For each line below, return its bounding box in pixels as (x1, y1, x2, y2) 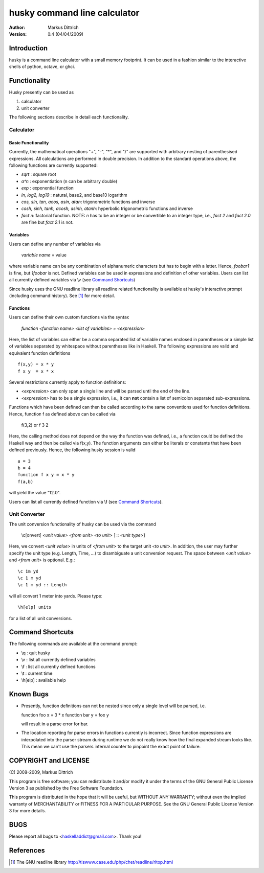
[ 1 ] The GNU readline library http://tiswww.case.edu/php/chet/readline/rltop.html (10, 859, 173, 865)
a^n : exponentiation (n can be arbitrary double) (21, 178, 117, 184)
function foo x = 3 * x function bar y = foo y (21, 712, 110, 718)
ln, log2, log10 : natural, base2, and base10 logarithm (21, 192, 128, 198)
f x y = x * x (18, 368, 54, 374)
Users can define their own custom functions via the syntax (9, 314, 129, 320)
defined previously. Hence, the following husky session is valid (9, 447, 135, 453)
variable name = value (21, 252, 67, 258)
